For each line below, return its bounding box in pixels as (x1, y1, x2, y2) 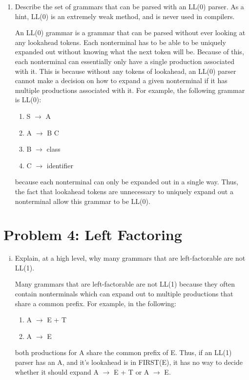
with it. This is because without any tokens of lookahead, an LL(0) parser (15, 66, 236, 76)
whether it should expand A (15, 366, 99, 377)
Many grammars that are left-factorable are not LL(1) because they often (15, 279, 235, 289)
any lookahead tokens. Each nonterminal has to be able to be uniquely (15, 37, 226, 47)
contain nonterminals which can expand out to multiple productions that (15, 289, 233, 298)
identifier (46, 160, 73, 170)
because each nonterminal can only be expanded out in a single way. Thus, (15, 177, 239, 187)
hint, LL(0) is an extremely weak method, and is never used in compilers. (15, 11, 235, 21)
